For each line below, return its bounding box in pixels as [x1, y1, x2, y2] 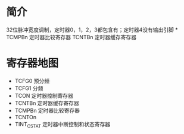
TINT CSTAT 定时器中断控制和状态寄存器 [14, 120, 111, 129]
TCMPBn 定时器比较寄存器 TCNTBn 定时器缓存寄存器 [6, 33, 137, 40]
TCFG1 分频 [14, 84, 43, 92]
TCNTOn [14, 113, 37, 120]
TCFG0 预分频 [14, 77, 50, 84]
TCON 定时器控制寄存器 [14, 92, 73, 99]
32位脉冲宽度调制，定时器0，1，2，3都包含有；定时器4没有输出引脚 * [6, 26, 178, 33]
